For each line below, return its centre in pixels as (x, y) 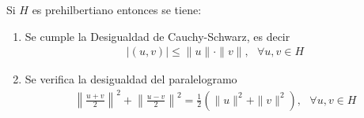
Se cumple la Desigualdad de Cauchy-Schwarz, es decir (157, 36)
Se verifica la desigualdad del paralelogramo (131, 79)
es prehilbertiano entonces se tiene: (117, 9)
